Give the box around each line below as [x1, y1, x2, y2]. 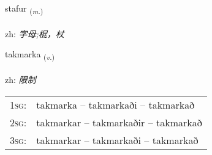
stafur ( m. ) [5, 2, 44, 16]
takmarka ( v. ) [5, 48, 55, 62]
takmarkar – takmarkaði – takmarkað [36, 132, 199, 147]
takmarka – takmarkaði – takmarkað [36, 97, 195, 112]
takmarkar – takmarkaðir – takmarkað [36, 115, 202, 129]
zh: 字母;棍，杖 [5, 27, 64, 40]
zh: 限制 [5, 73, 36, 86]
